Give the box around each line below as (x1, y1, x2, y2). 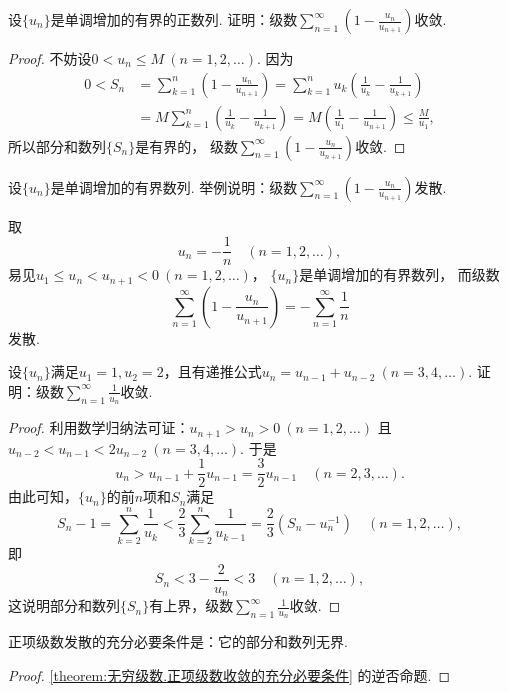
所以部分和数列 (8, 135, 106, 156)
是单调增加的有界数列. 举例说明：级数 (50, 176, 298, 197)
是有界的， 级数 (135, 135, 238, 156)
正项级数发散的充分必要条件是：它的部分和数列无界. (8, 631, 348, 652)
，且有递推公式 (163, 361, 262, 382)
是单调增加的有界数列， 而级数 (299, 264, 500, 285)
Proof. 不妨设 (8, 48, 92, 68)
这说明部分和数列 (8, 595, 120, 616)
